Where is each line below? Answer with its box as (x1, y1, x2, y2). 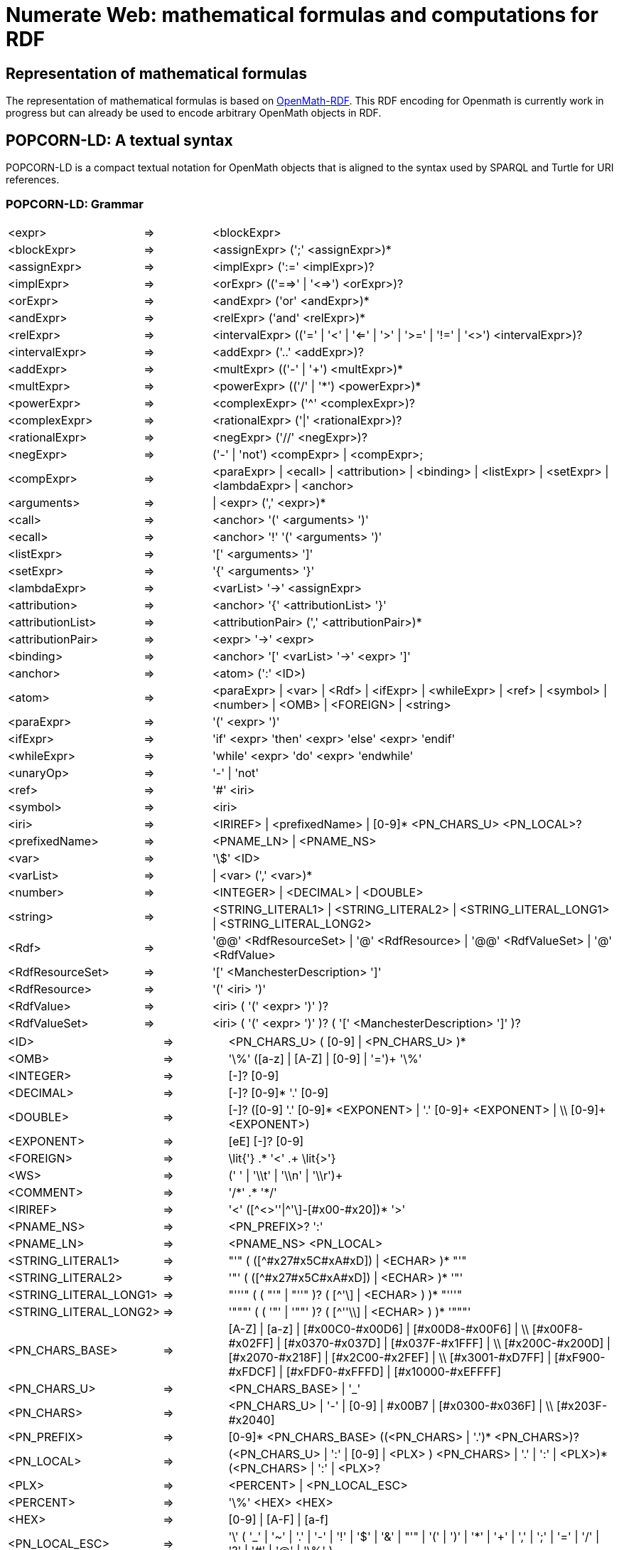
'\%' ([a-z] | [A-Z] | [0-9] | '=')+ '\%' (228, 1051, 422, 1066)
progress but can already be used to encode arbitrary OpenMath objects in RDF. (6, 107, 382, 119)
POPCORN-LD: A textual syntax (6, 131, 233, 149)
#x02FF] (228, 1335, 274, 1350)
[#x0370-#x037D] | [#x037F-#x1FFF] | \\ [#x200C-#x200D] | (284, 1335, 611, 1350)
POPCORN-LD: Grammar (6, 197, 144, 212)
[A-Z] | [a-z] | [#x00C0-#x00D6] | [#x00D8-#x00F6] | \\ (228, 1321, 529, 1336)
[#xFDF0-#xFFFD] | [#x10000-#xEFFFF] (286, 1364, 502, 1379)
